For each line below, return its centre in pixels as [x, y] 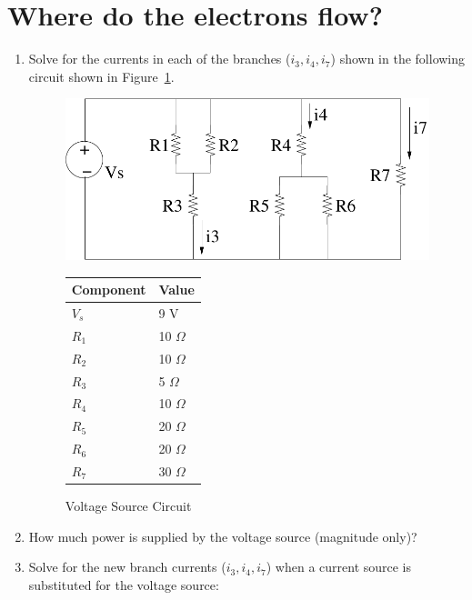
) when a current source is [339, 567]
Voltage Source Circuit [128, 505]
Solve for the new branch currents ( [127, 567]
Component [109, 290]
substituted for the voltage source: [124, 584]
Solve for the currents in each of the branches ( [160, 59]
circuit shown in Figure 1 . [101, 76]
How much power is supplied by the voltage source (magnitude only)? [223, 536]
